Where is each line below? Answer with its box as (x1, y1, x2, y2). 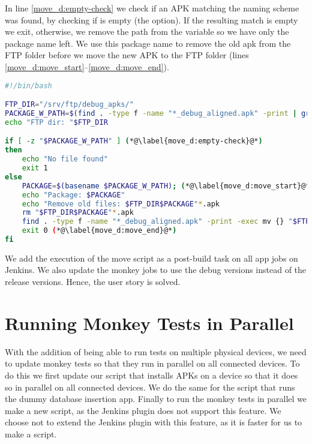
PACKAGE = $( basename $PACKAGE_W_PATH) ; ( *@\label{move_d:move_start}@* (22, 181, 310, 190)
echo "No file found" (22, 155, 108, 164)
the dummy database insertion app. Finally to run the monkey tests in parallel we (5, 392, 307, 405)
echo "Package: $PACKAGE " (22, 190, 125, 199)
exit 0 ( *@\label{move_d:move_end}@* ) (22, 226, 177, 235)
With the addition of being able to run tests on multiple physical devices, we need (5, 345, 307, 358)
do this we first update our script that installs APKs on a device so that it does (5, 368, 298, 381)
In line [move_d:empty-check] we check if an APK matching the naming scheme (5, 2, 299, 14)
